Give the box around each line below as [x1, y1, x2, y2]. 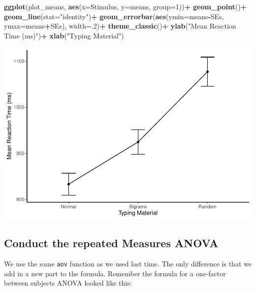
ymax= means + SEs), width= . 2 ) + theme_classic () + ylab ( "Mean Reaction [4, 21, 236, 31]
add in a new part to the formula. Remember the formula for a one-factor [4, 268, 226, 278]
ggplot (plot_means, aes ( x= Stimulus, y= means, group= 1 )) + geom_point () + [4, 1, 247, 11]
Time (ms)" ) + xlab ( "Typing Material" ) [4, 30, 124, 40]
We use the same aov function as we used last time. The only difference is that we [4, 259, 252, 269]
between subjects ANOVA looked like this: [4, 278, 132, 288]
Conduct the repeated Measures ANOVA [4, 235, 219, 251]
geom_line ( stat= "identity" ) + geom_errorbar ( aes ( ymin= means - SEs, [4, 11, 224, 21]
